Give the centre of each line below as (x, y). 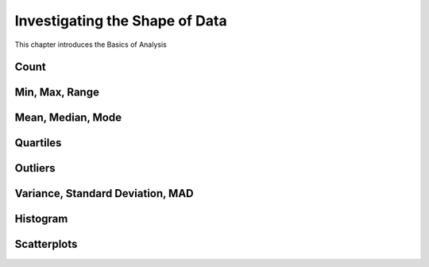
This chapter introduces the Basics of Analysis (91, 44)
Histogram (41, 219)
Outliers (35, 168)
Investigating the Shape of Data (121, 21)
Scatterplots (46, 244)
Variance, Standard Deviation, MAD (104, 193)
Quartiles (38, 143)
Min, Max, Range (57, 93)
